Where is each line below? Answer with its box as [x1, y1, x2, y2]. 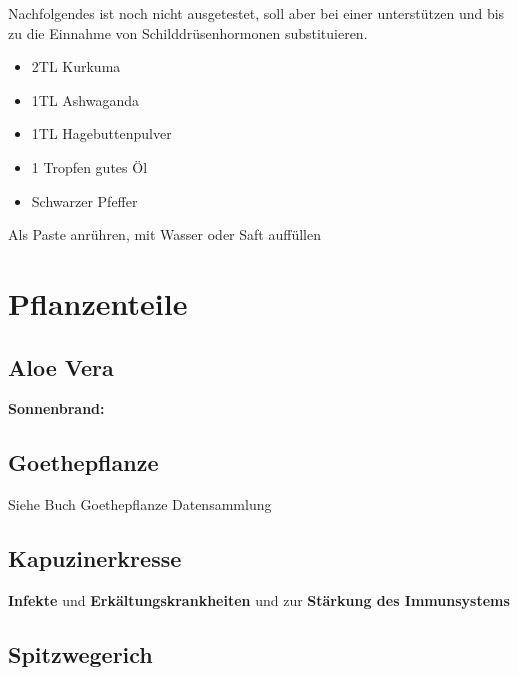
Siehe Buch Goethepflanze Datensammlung [8, 494, 272, 515]
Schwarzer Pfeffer [31, 190, 138, 211]
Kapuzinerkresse [8, 543, 182, 574]
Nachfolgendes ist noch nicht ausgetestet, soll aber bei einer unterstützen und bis [8, 3, 505, 23]
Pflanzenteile [8, 282, 188, 323]
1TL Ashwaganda [31, 89, 140, 110]
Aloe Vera [8, 351, 114, 382]
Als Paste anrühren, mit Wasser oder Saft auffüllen [8, 224, 321, 245]
